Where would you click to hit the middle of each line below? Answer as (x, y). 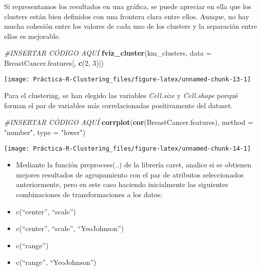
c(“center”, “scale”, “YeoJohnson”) (70, 228)
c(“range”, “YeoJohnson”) (56, 262)
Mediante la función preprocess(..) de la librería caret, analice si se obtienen (134, 165)
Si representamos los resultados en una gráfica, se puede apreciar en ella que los (128, 6)
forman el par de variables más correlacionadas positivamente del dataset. (119, 105)
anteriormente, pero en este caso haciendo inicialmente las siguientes (122, 184)
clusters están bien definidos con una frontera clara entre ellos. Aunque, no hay (127, 16)
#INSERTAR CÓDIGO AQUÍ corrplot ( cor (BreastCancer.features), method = (129, 122)
